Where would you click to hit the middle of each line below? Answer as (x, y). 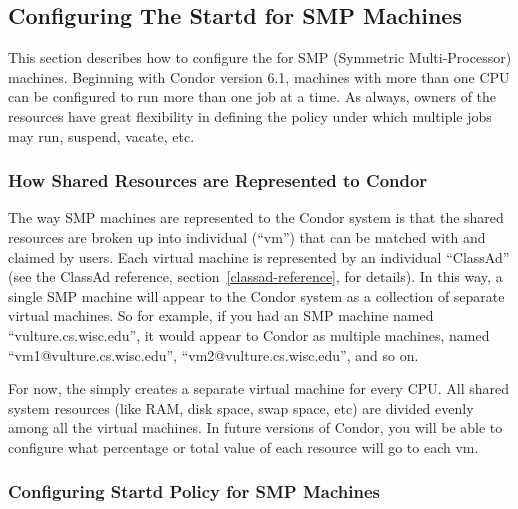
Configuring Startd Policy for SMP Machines (194, 491)
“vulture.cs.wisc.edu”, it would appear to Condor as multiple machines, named (249, 334)
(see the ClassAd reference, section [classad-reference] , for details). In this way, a (255, 276)
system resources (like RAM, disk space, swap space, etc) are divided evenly (241, 407)
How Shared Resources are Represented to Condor (218, 180)
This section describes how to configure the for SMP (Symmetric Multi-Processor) (260, 57)
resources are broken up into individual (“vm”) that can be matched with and (247, 236)
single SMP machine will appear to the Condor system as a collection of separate (256, 295)
